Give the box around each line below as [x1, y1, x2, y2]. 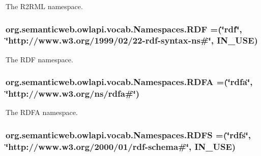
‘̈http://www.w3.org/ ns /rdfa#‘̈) [6, 87, 140, 100]
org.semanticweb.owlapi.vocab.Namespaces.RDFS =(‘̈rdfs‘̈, [6, 128, 251, 141]
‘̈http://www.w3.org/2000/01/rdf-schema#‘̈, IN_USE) [6, 140, 236, 152]
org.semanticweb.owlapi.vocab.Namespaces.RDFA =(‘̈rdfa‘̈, [6, 75, 253, 88]
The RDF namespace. [6, 54, 73, 64]
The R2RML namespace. [6, 1, 83, 11]
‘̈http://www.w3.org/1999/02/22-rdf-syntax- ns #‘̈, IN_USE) [6, 34, 258, 47]
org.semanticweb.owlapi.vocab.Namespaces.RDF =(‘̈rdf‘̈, [6, 22, 242, 35]
